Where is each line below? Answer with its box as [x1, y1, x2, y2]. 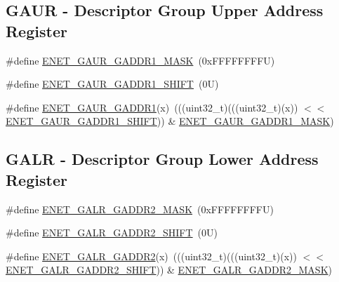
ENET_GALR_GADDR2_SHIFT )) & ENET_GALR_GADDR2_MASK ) [6, 262, 332, 277]
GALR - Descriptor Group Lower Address [6, 148, 319, 170]
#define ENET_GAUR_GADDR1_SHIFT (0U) [6, 76, 219, 91]
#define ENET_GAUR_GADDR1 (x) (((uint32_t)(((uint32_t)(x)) [6, 100, 298, 114]
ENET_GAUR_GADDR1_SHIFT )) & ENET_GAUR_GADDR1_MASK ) [6, 114, 334, 128]
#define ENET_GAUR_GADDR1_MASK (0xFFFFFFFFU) [6, 53, 275, 67]
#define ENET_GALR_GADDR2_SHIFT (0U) [6, 225, 218, 240]
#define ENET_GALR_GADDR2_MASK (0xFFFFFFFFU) [6, 201, 274, 216]
